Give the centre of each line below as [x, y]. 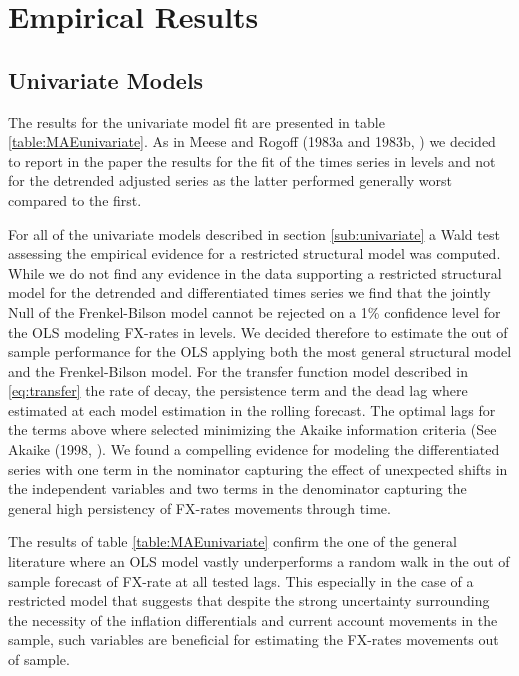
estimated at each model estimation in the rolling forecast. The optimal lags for [252, 409]
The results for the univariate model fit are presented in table [196, 121]
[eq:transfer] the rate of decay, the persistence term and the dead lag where [238, 390]
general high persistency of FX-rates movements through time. [199, 507]
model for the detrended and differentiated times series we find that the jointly [249, 292]
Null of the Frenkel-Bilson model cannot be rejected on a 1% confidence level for [254, 311]
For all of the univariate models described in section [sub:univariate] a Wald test [254, 233]
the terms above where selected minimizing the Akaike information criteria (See [252, 429]
